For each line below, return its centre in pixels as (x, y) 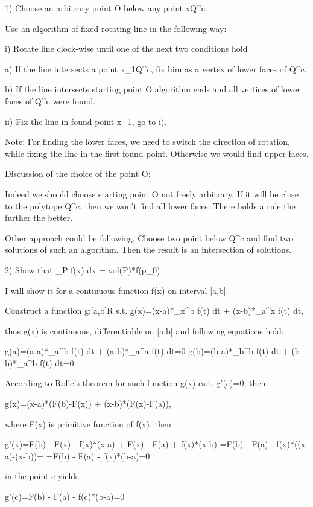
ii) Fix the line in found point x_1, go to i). (86, 121)
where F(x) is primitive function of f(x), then (88, 423)
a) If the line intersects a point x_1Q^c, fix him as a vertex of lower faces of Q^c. (156, 69)
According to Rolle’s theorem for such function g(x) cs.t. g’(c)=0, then (135, 383)
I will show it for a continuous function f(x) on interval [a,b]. (117, 290)
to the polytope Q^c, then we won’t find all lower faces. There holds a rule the (150, 206)
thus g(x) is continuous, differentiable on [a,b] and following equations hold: (144, 330)
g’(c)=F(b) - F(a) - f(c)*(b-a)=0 (65, 496)
